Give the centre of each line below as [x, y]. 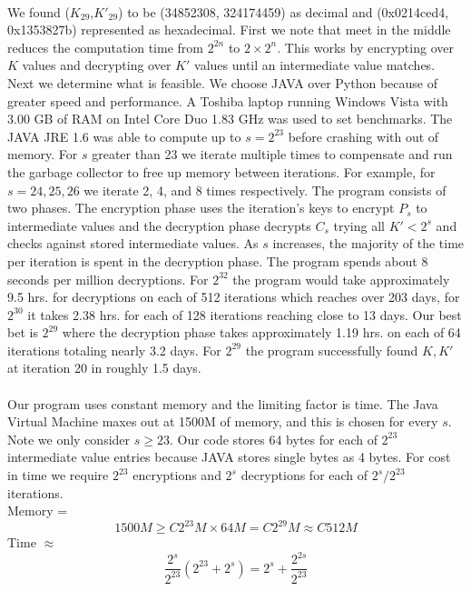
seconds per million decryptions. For [108, 279]
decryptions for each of [304, 475]
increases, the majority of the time [368, 243]
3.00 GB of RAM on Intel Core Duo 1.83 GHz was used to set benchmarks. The [230, 119]
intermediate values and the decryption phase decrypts [159, 225]
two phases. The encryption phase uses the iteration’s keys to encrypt [201, 208]
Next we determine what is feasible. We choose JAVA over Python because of [222, 82]
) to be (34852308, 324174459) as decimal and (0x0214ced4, [284, 11]
